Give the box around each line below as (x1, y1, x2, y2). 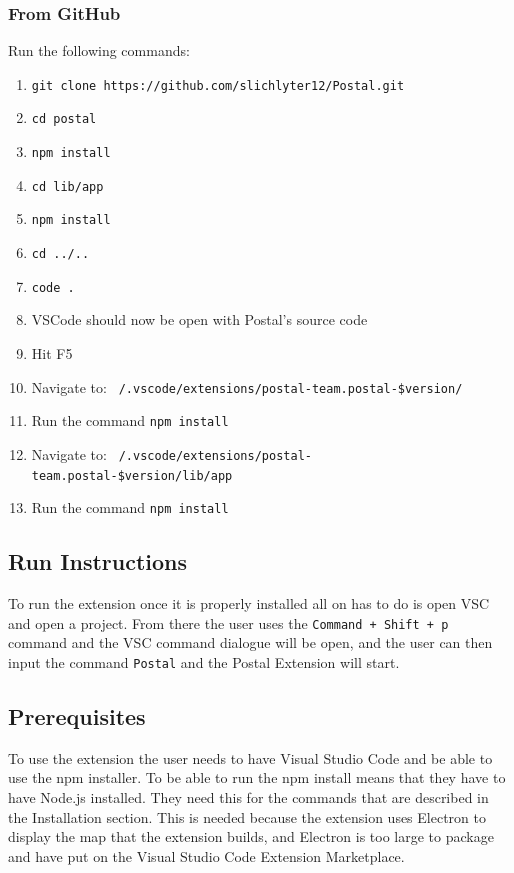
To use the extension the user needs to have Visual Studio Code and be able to (8, 747, 493, 768)
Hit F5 (31, 343, 73, 363)
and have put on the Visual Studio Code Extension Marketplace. (8, 845, 405, 866)
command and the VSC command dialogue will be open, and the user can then (8, 632, 493, 653)
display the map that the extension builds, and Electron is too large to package (8, 826, 494, 847)
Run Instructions (8, 546, 188, 577)
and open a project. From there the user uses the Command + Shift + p (8, 612, 449, 633)
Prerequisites (8, 700, 146, 731)
